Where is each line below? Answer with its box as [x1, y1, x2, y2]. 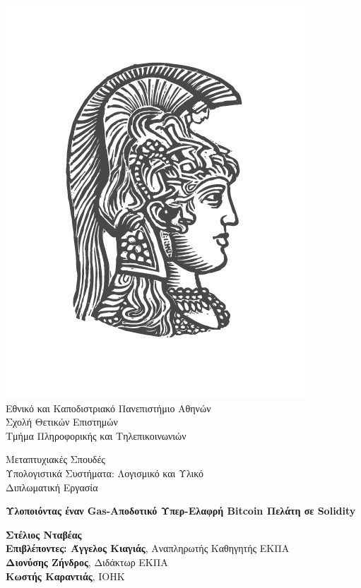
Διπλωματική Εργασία [6, 479, 98, 494]
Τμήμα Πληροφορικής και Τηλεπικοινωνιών [6, 428, 187, 443]
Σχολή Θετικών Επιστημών [6, 414, 118, 429]
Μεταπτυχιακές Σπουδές [6, 452, 105, 467]
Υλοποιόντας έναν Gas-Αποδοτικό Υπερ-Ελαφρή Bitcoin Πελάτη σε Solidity [6, 503, 356, 518]
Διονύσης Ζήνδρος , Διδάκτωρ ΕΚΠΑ [6, 554, 168, 569]
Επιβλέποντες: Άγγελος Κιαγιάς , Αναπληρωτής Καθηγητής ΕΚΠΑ [6, 541, 290, 556]
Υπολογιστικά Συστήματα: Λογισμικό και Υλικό [6, 465, 204, 480]
